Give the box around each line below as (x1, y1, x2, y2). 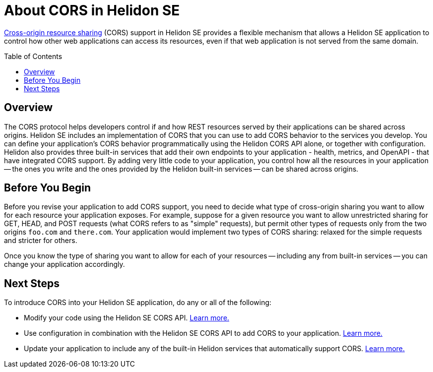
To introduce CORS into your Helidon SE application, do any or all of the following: (4, 298, 272, 307)
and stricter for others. (4, 236, 77, 245)
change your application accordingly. (4, 260, 125, 269)
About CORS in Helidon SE (4, 2, 180, 19)
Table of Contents (4, 52, 62, 61)
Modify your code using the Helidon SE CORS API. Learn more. (24, 313, 230, 322)
